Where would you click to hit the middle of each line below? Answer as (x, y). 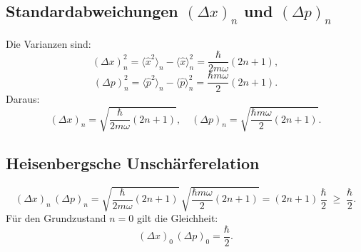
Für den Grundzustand (56, 218)
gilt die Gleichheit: (177, 218)
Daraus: (23, 99)
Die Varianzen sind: (49, 43)
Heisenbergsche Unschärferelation (133, 163)
